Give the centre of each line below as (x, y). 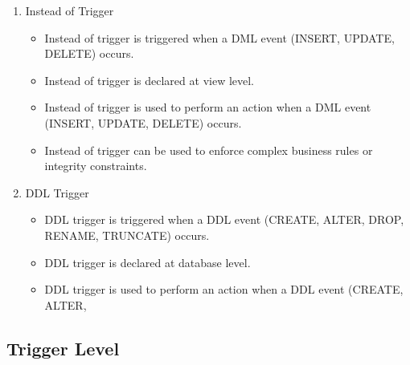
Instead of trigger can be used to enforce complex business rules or (209, 150)
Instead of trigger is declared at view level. (150, 80)
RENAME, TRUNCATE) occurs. (127, 235)
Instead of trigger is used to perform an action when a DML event (208, 107)
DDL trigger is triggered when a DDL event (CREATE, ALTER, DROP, (224, 219)
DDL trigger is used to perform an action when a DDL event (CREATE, (224, 289)
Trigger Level (63, 348)
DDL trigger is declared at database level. (148, 262)
